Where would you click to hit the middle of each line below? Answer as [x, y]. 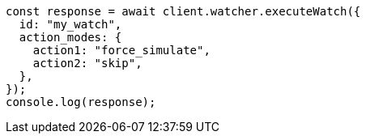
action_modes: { [70, 37]
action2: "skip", [87, 63]
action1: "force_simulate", [121, 50]
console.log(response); [81, 102]
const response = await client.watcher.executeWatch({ [183, 11]
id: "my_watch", [70, 24]
